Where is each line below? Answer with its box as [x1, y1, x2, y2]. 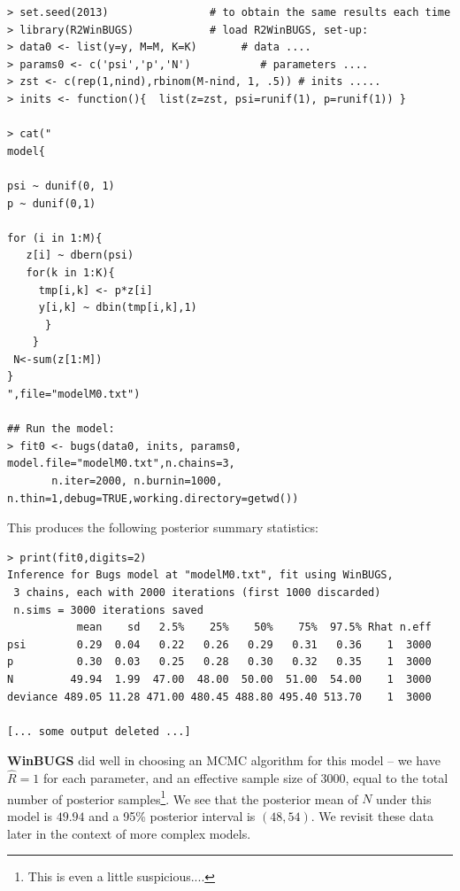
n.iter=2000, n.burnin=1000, [51, 475, 223, 488]
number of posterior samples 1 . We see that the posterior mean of [7, 786, 358, 808]
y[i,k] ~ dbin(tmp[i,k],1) [38, 301, 197, 314]
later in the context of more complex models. [7, 824, 251, 842]
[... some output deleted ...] [7, 724, 191, 738]
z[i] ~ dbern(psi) [26, 249, 134, 262]
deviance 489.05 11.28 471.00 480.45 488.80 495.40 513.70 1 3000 [7, 690, 432, 703]
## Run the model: [7, 422, 115, 436]
